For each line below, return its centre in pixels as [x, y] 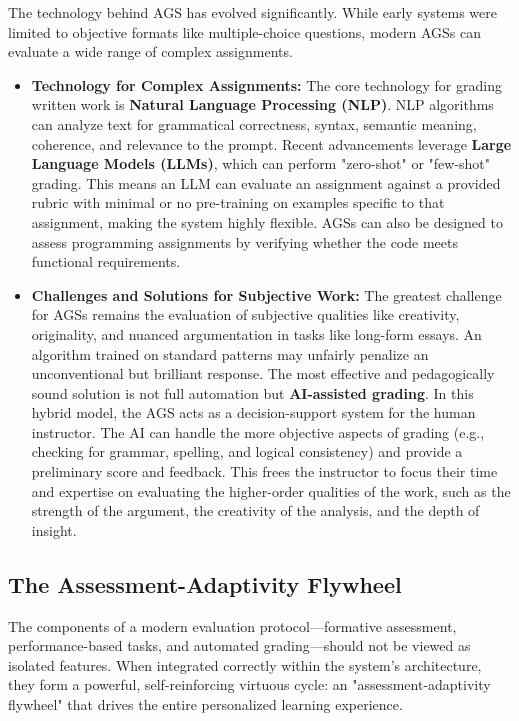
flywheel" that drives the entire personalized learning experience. [205, 704]
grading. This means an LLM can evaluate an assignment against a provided [266, 182]
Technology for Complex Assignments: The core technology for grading [266, 84]
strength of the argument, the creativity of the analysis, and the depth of [255, 510]
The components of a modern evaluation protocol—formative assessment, [232, 625]
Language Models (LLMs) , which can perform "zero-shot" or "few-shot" [261, 163]
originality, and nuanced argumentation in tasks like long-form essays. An [256, 333]
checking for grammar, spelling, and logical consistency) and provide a [247, 451]
